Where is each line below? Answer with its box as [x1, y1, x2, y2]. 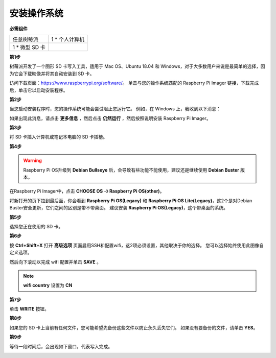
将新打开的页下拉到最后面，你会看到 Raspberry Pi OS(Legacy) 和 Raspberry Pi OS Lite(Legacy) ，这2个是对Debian [9, 197, 252, 204]
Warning [23, 157, 42, 163]
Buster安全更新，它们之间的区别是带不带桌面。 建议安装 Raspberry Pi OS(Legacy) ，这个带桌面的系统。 [9, 205, 228, 211]
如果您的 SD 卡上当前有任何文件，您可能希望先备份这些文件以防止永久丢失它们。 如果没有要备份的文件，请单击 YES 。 [9, 324, 258, 330]
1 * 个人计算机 [51, 36, 85, 43]
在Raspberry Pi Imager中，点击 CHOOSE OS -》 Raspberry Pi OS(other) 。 [9, 188, 165, 194]
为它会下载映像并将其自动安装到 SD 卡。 [9, 70, 95, 77]
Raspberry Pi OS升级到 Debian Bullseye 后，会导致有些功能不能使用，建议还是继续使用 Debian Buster [23, 166, 240, 173]
